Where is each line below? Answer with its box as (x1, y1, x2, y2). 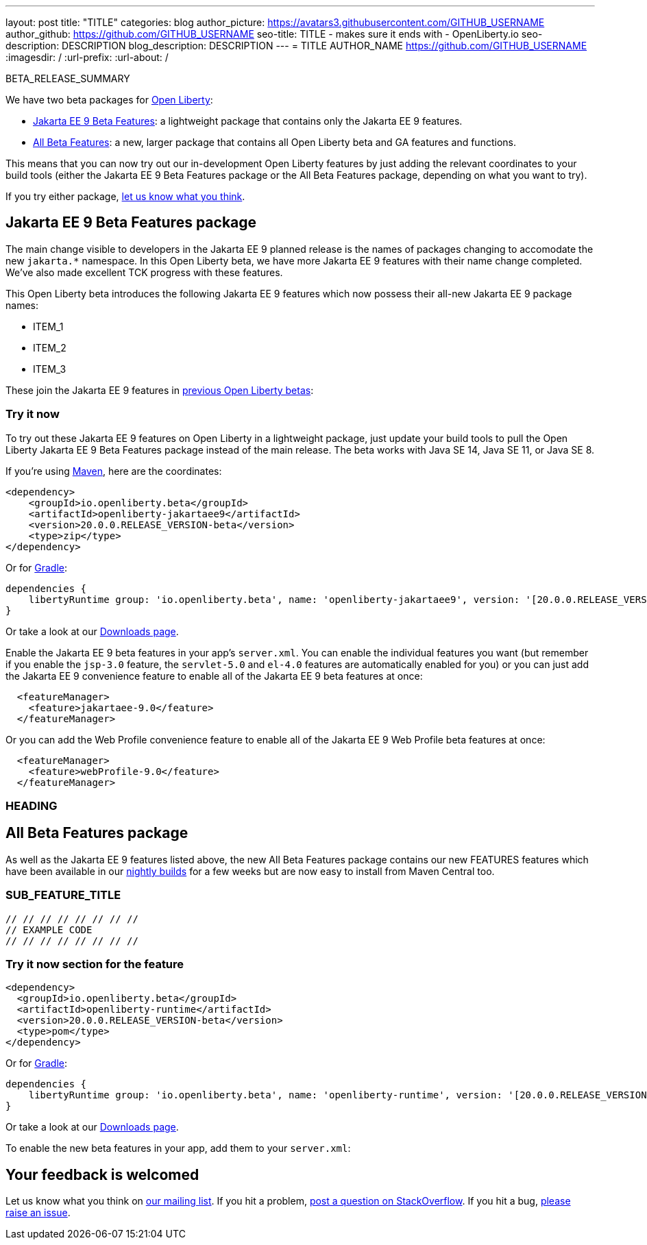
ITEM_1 (33, 320, 64, 332)
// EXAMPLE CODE (5, 924, 93, 935)
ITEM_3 (33, 362, 66, 375)
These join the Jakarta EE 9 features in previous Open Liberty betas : (5, 384, 314, 396)
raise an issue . (5, 1207, 71, 1219)
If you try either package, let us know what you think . (5, 190, 245, 202)
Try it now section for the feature (5, 957, 184, 971)
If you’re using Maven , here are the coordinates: (5, 465, 222, 477)
